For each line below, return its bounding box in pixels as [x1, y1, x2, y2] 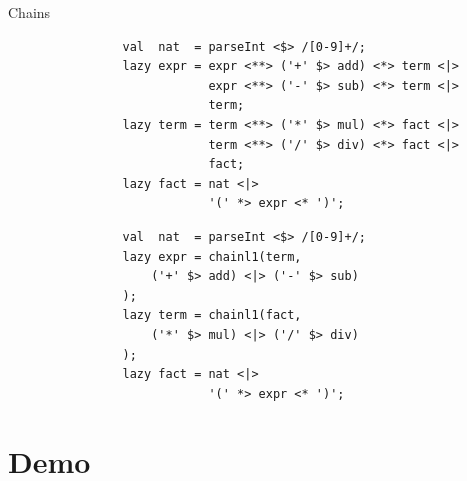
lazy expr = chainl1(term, [122, 249, 302, 264]
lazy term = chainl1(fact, [122, 308, 302, 323]
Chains [8, 2, 51, 22]
